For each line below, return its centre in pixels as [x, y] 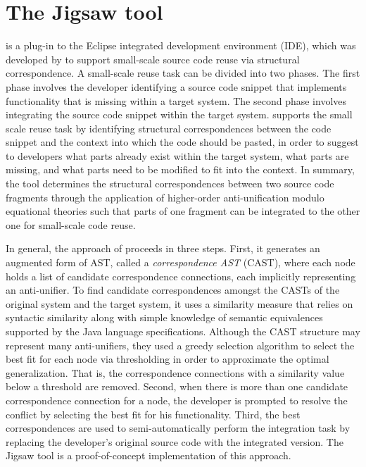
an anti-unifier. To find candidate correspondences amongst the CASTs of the [173, 290]
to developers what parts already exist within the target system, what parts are [177, 155]
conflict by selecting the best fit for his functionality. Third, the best [153, 414]
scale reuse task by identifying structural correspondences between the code [169, 128]
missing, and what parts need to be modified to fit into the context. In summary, [180, 169]
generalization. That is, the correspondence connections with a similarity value [175, 372]
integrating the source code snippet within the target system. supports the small [179, 114]
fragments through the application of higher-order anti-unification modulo [165, 197]
